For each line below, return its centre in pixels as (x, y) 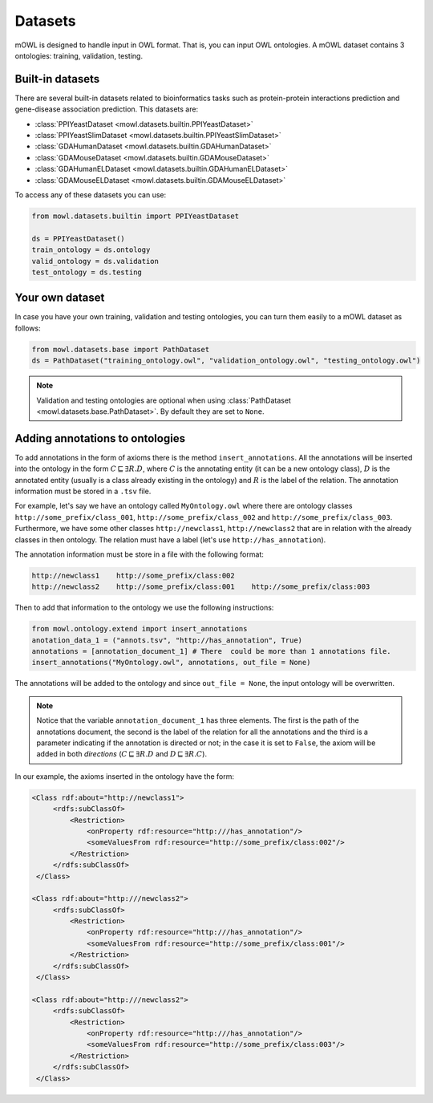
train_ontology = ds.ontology (91, 250)
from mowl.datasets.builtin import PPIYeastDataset (136, 216)
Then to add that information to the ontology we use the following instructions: (144, 608)
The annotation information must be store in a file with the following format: (139, 554)
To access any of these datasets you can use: (91, 195)
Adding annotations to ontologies (100, 438)
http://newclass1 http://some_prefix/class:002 (134, 575)
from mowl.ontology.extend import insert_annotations (140, 629)
